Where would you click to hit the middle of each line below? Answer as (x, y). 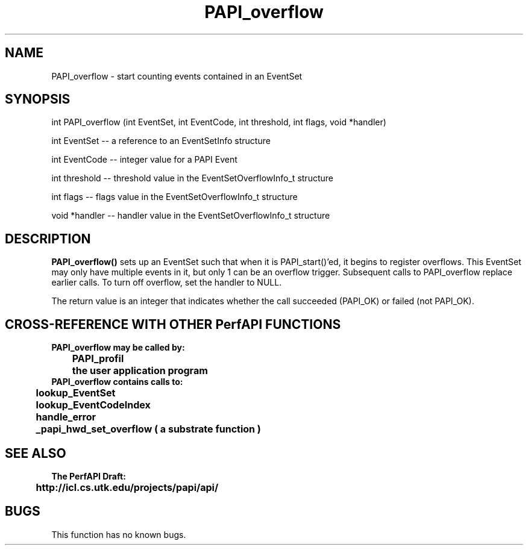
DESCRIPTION (48, 239)
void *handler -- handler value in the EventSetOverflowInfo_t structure (191, 216)
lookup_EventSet (76, 393)
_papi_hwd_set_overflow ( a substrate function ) (148, 429)
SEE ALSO (36, 453)
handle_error (66, 417)
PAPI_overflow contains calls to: (117, 382)
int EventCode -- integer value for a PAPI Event (144, 160)
